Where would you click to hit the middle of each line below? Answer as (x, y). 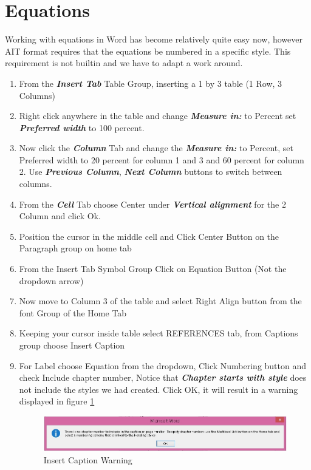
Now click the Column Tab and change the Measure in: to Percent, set (156, 148)
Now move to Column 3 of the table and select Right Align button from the (160, 301)
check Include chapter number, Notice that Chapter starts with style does (163, 377)
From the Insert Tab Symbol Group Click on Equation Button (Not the (153, 269)
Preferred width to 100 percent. (82, 127)
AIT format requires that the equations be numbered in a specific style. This (148, 51)
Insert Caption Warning (88, 459)
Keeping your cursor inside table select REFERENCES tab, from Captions (159, 333)
